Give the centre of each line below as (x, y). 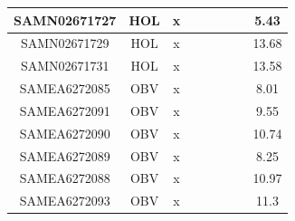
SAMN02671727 (65, 19)
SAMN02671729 (65, 43)
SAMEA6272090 (65, 133)
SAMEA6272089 (65, 155)
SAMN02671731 (65, 66)
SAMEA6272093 (65, 201)
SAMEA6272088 (65, 178)
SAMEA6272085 (65, 88)
